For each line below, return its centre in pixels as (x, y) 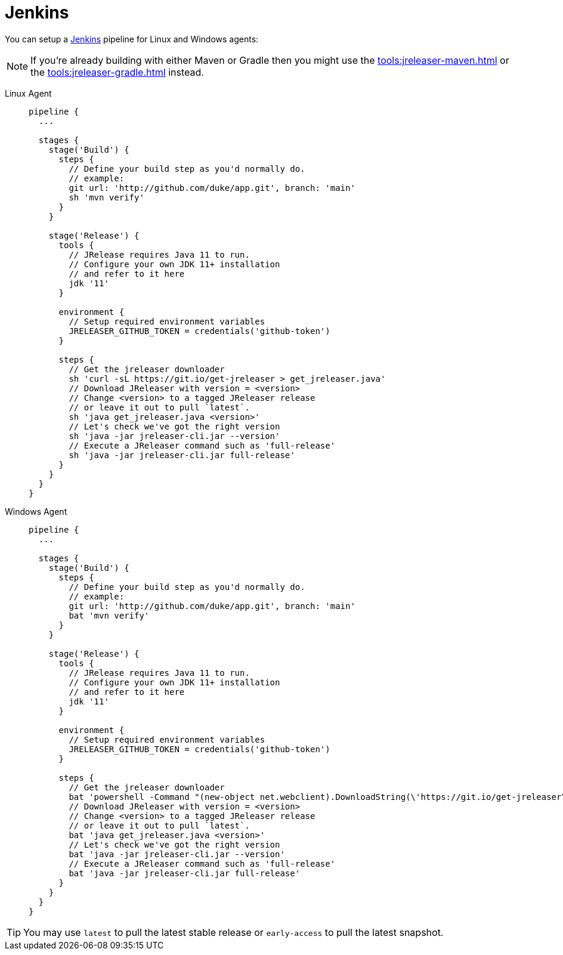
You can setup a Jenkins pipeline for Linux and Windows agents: (132, 39)
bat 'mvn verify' (109, 615)
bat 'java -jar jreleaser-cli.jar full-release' (185, 873)
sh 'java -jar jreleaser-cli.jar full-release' (182, 455)
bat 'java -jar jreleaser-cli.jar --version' (177, 854)
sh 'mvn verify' (106, 197)
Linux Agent (28, 93)
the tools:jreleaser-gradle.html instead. (117, 72)
